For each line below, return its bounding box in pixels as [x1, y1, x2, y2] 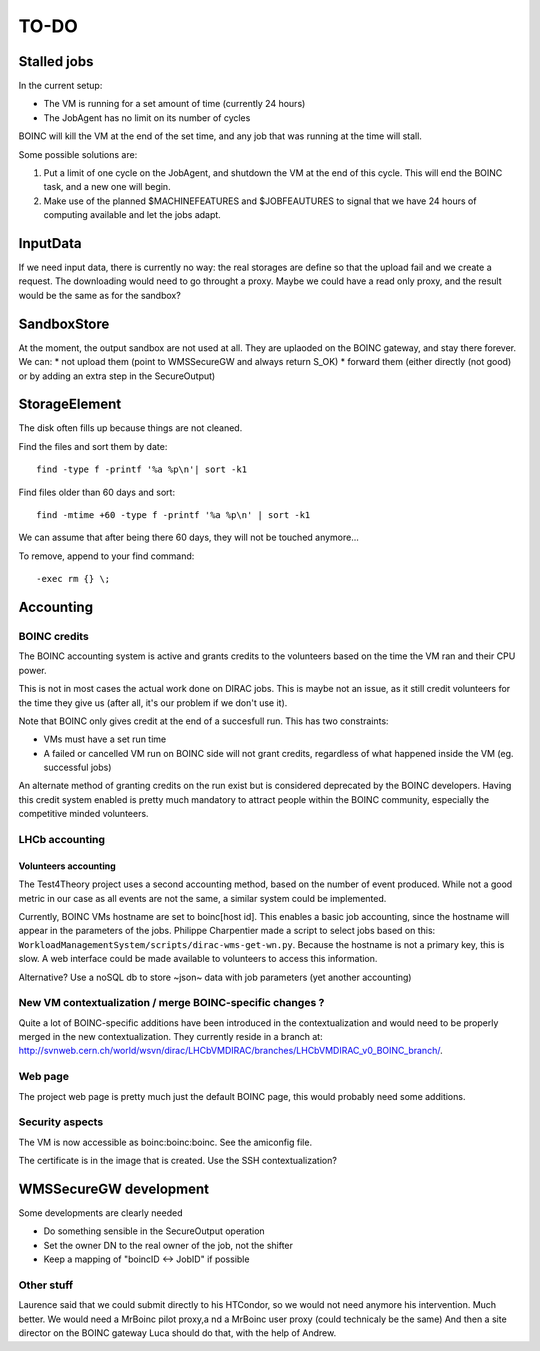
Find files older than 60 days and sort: [18, 486, 175, 498]
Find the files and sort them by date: [18, 440, 168, 452]
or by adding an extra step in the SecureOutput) [18, 370, 216, 382]
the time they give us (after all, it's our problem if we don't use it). [18, 696, 288, 709]
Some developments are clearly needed [18, 1207, 183, 1219]
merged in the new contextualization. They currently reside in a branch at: [18, 1031, 324, 1043]
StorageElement [18, 396, 122, 413]
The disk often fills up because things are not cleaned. [18, 422, 243, 434]
